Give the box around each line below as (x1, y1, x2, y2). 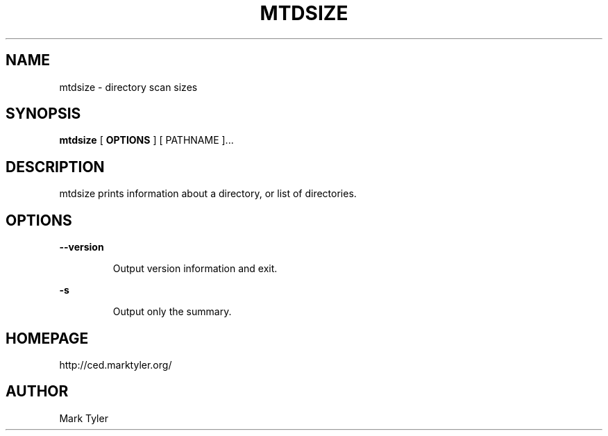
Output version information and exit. (112, 262, 278, 275)
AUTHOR (6, 383, 69, 401)
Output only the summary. (112, 305, 232, 318)
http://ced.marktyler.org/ (59, 358, 172, 371)
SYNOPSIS (6, 105, 81, 123)
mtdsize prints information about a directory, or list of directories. (59, 187, 357, 200)
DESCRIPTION (6, 158, 105, 176)
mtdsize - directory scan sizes (59, 81, 198, 93)
